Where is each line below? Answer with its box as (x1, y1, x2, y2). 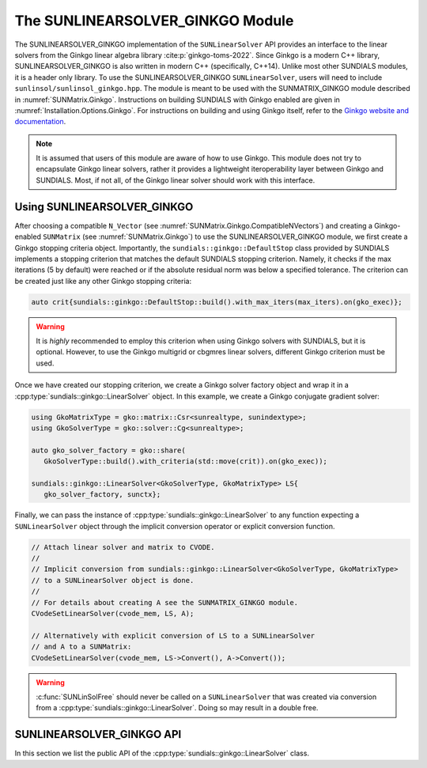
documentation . (14, 117, 66, 127)
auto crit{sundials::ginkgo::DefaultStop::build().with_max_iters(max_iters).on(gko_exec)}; (31, 297, 402, 306)
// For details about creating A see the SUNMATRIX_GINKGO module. (31, 598, 299, 607)
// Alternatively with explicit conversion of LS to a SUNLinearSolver (31, 631, 316, 640)
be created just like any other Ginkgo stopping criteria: (14, 276, 192, 286)
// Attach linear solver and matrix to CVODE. (31, 543, 215, 551)
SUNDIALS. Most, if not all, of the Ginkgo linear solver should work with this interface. (36, 175, 316, 185)
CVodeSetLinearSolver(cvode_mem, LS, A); (31, 609, 195, 619)
